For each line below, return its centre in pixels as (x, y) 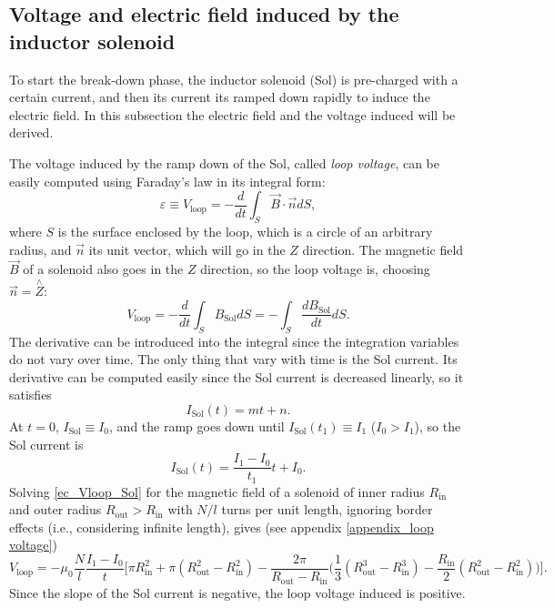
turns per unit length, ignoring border (327, 509)
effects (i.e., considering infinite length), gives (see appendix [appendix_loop (222, 527)
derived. (31, 132)
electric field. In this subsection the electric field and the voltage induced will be (232, 114)
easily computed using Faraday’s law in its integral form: (167, 181)
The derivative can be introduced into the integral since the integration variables (234, 341)
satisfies (30, 395)
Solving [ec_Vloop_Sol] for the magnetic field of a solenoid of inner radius (217, 491)
